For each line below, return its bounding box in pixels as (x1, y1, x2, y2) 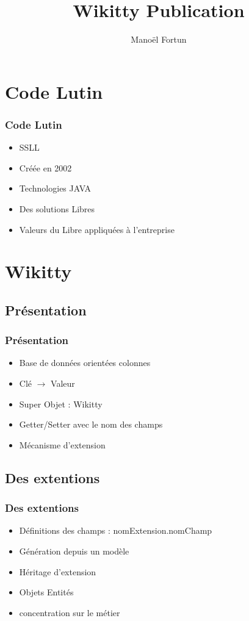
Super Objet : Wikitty (19, 397, 103, 410)
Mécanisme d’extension (19, 438, 106, 451)
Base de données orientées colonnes (19, 356, 151, 369)
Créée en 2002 (19, 161, 72, 174)
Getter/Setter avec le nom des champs (19, 418, 163, 431)
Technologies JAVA (19, 182, 92, 195)
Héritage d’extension (19, 565, 96, 578)
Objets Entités (19, 586, 74, 598)
